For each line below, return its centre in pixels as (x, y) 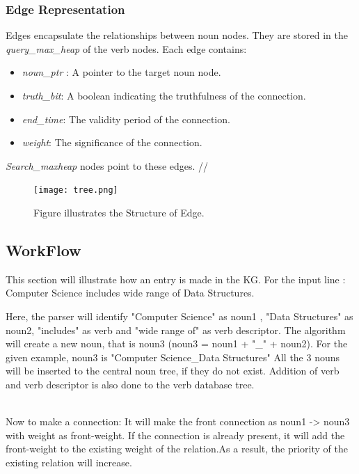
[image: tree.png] (76, 190)
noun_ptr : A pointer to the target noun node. (121, 72)
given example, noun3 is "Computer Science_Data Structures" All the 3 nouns (173, 357)
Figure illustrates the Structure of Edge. (119, 213)
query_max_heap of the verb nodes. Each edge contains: (126, 48)
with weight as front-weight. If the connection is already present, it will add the (175, 435)
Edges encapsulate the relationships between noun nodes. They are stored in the (177, 35)
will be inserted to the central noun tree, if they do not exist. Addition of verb (173, 371)
